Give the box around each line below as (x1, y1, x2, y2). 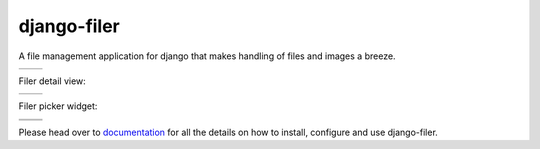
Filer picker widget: (18, 100, 98, 112)
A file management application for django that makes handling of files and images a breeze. (18, 50, 396, 62)
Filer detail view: (18, 75, 87, 87)
